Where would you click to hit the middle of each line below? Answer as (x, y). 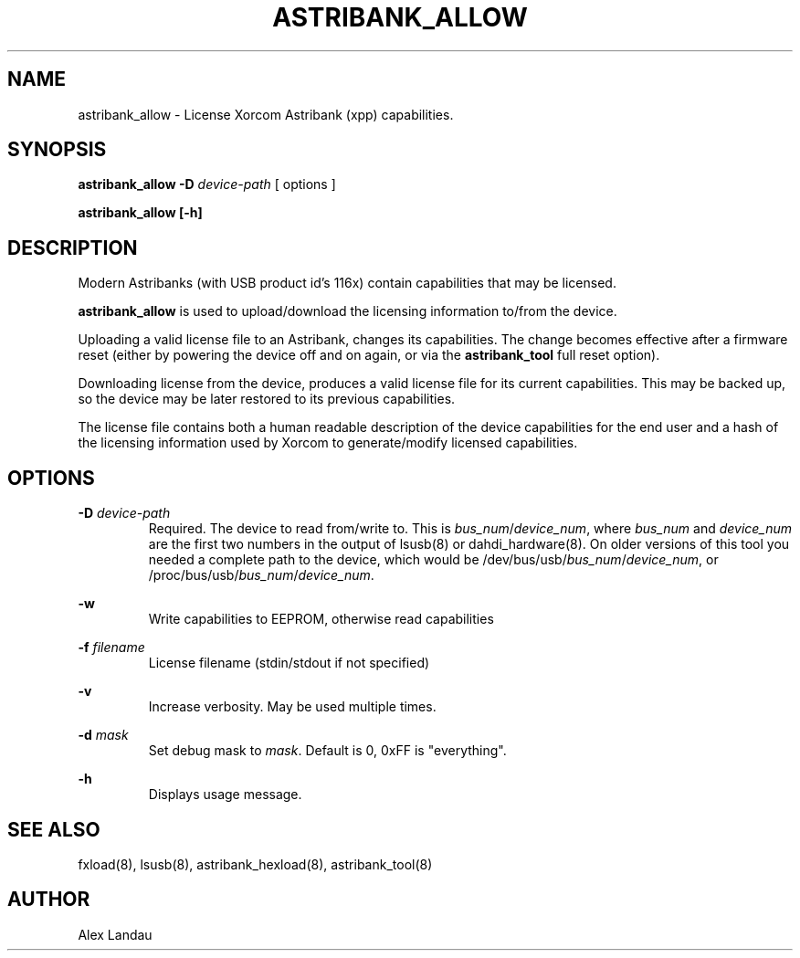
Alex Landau (115, 934)
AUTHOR (49, 900)
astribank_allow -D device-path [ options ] (207, 184)
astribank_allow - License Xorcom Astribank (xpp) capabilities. (266, 114)
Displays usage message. (225, 795)
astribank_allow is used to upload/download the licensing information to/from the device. (347, 311)
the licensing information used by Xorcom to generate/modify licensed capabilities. (328, 443)
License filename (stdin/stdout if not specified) (289, 663)
